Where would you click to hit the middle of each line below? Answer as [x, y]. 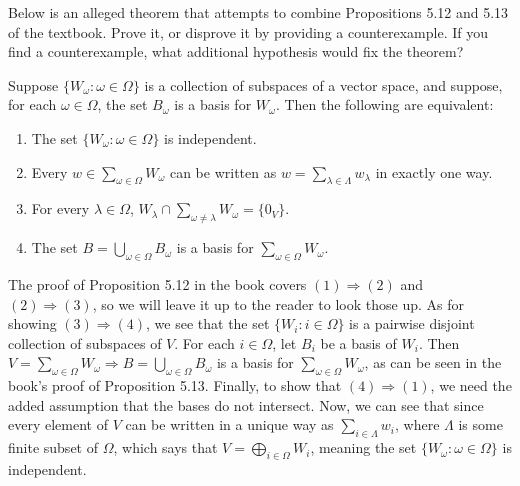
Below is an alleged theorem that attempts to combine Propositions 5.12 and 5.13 [258, 12]
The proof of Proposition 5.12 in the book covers [157, 283]
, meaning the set [363, 447]
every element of [58, 424]
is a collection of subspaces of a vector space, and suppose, [323, 84]
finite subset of [53, 447]
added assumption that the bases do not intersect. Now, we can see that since [246, 404]
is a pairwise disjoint [412, 323]
